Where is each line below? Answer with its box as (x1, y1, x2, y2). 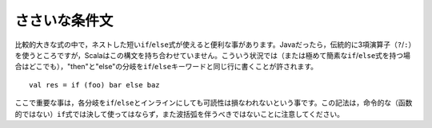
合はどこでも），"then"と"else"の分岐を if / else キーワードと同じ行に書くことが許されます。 (14, 62, 318, 72)
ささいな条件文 (14, 12, 114, 29)
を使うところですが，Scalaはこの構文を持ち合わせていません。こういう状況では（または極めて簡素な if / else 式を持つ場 (14, 50, 411, 60)
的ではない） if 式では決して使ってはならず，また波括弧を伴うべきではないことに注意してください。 (14, 109, 344, 118)
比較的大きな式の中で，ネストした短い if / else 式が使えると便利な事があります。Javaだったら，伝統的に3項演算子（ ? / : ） (14, 40, 412, 49)
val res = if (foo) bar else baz (29, 80, 160, 89)
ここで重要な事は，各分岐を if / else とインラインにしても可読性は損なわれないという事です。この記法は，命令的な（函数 (14, 98, 413, 107)
